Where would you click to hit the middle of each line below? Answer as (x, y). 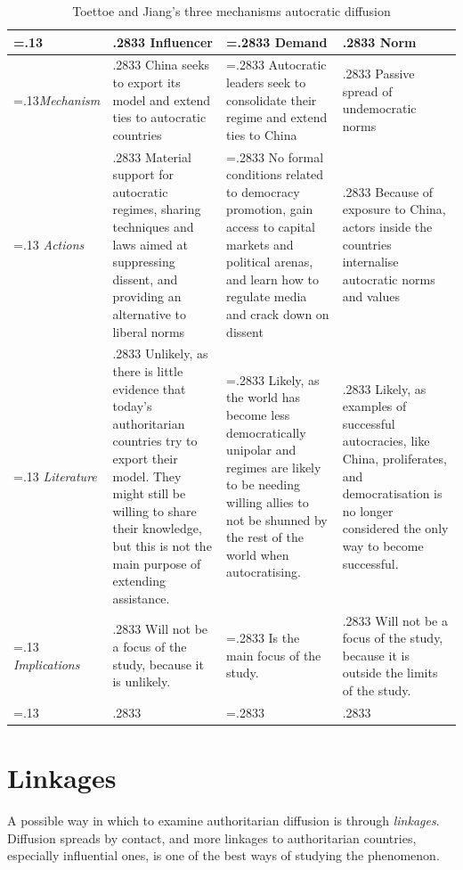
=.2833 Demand (277, 41)
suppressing (144, 262)
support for (143, 174)
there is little (148, 371)
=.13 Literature (55, 476)
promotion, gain (270, 209)
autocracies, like (386, 441)
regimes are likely (274, 467)
